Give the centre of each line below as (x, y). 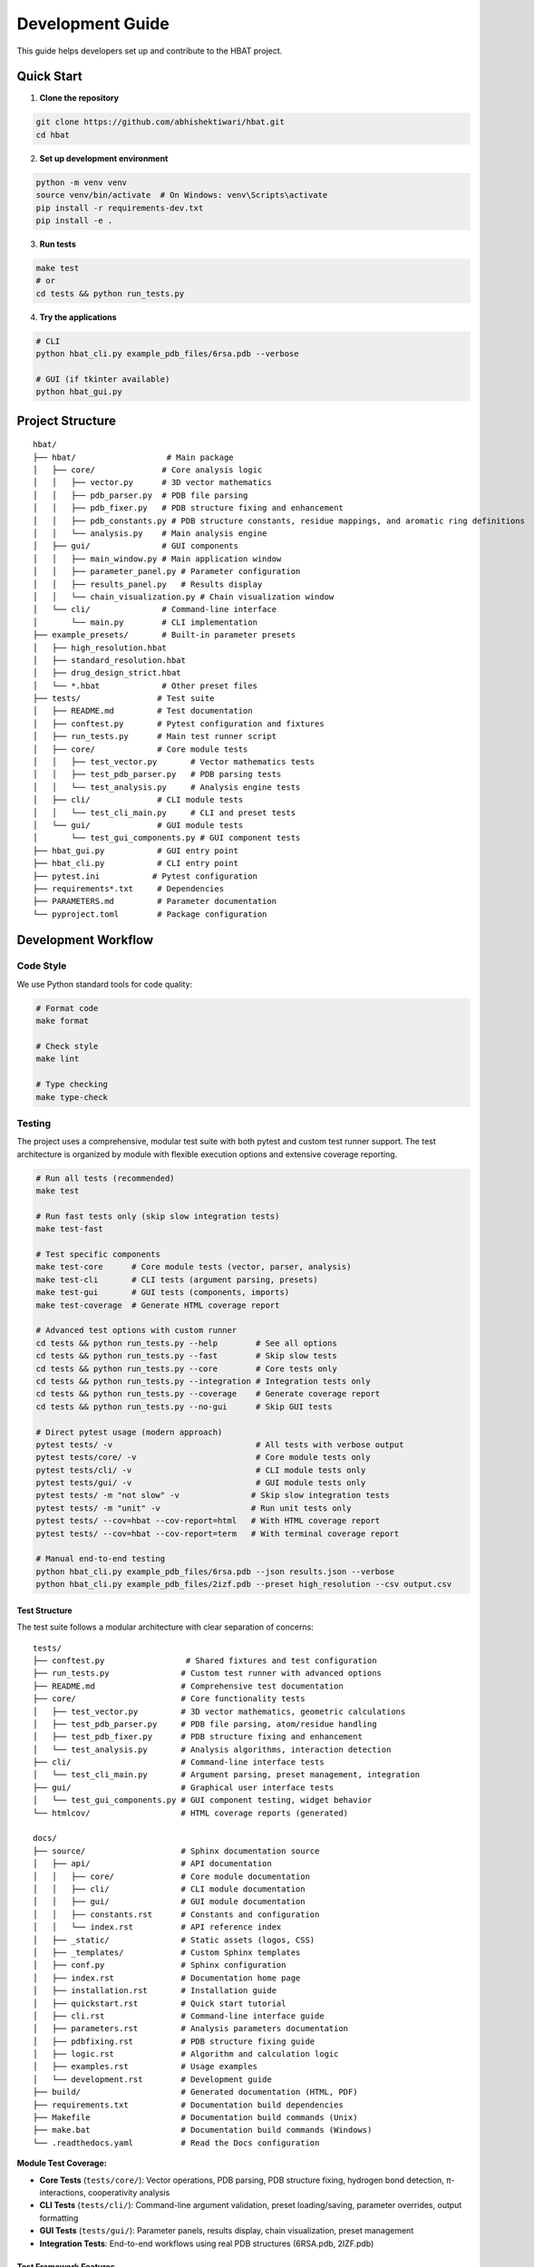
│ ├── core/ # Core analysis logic (148, 470)
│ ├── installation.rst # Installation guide (155, 1991)
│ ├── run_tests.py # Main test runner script (155, 736)
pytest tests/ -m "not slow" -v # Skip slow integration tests (213, 1495)
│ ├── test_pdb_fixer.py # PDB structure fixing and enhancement (198, 1737)
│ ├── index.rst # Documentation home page (167, 1978)
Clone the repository (79, 98)
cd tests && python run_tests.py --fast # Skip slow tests (186, 1356)
